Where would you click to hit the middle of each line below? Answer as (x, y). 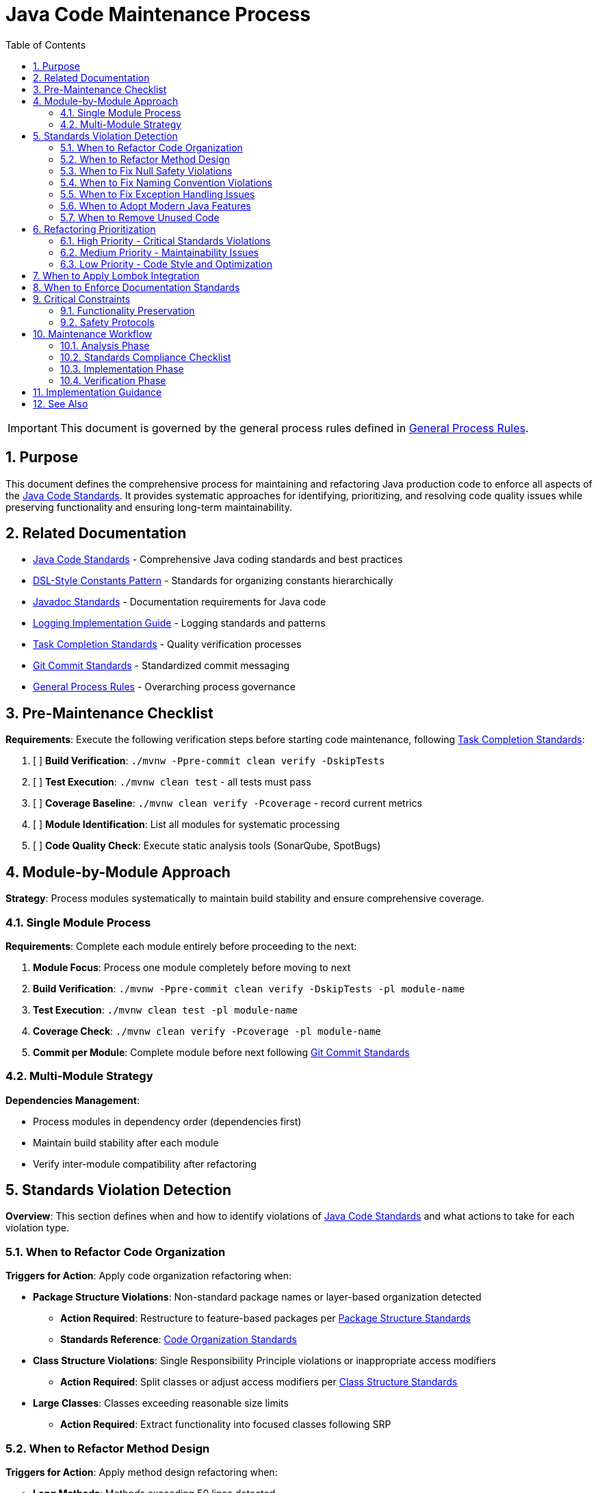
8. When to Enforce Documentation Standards (136, 287)
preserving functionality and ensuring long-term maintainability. (149, 507)
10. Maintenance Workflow (93, 334)
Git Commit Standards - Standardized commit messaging (161, 666)
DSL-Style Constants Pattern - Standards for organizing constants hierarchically (213, 581)
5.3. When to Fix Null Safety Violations (146, 171)
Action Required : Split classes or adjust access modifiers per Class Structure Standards (259, 1382)
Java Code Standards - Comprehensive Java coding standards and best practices (218, 560)
